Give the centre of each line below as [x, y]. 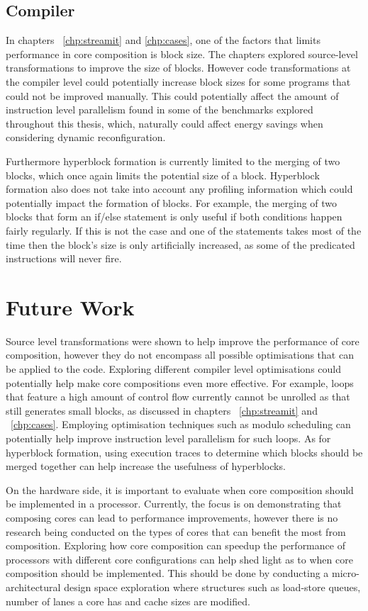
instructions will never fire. [64, 258]
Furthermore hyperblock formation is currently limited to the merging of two [173, 161]
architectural [33, 587]
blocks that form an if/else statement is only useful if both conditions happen [174, 217]
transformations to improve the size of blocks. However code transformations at [178, 68]
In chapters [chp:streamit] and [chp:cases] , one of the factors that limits [163, 40]
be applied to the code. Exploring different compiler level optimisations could [173, 369]
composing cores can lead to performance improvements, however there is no [172, 517]
